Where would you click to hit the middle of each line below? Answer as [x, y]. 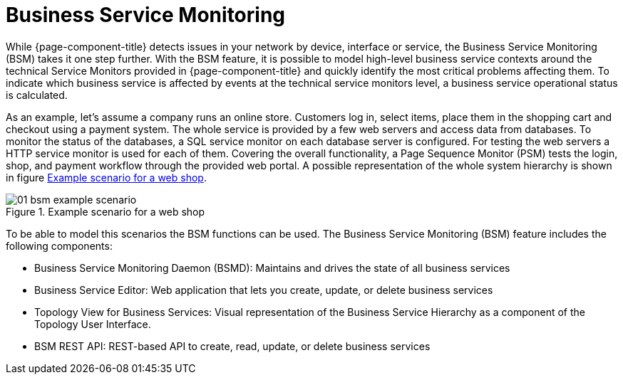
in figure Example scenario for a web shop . [106, 177]
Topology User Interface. [93, 324]
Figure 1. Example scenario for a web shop [105, 211]
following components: [59, 246]
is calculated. [37, 95]
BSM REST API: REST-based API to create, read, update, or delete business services [232, 346]
